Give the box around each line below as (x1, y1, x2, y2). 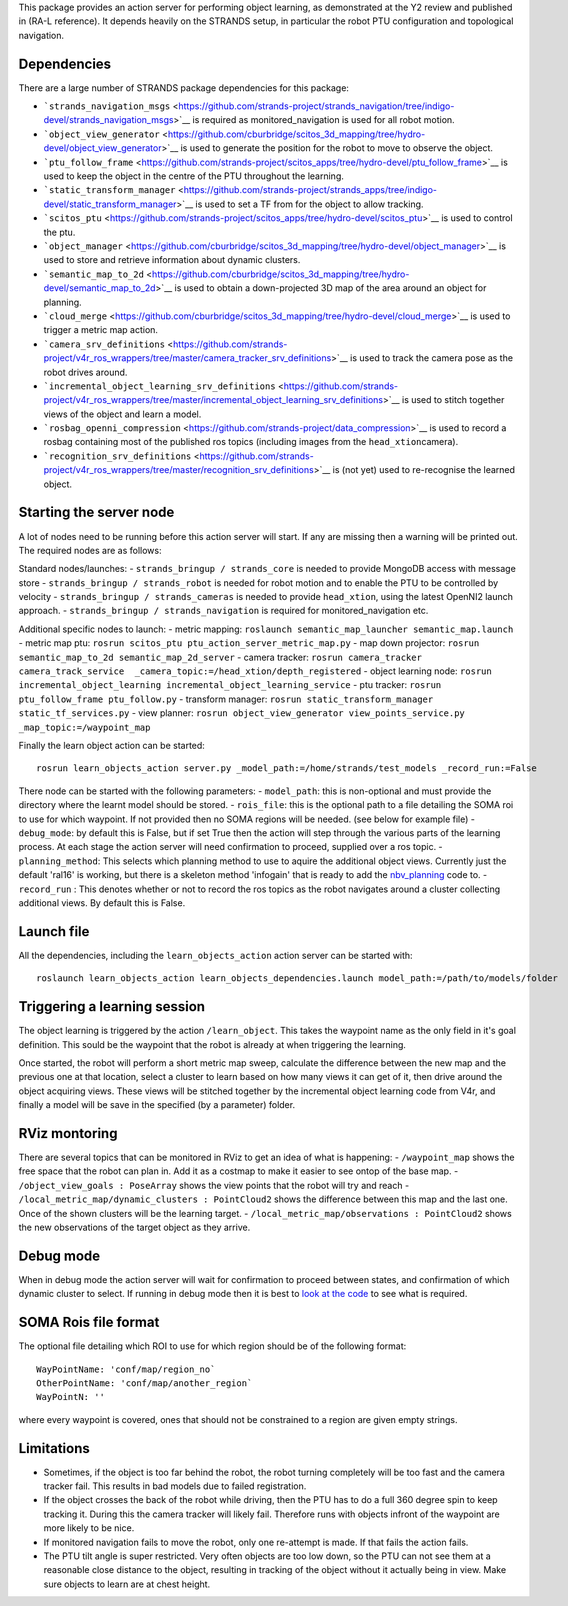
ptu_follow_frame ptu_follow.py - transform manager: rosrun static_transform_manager (18, 693, 434, 705)
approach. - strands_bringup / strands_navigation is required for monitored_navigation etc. (18, 605, 429, 617)
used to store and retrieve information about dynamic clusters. (43, 254, 301, 266)
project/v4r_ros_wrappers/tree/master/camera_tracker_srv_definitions (43, 352, 332, 364)
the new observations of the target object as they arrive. (18, 1221, 251, 1233)
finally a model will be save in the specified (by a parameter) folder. (18, 1099, 295, 1111)
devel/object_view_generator (43, 142, 162, 154)
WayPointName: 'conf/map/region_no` (36, 1363, 216, 1375)
